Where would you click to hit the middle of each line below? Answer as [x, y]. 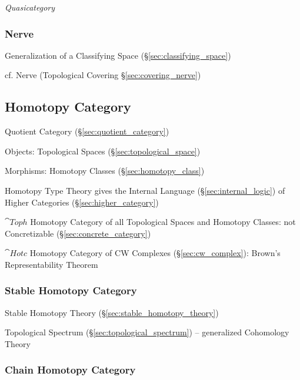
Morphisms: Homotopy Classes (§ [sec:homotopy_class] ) [105, 171]
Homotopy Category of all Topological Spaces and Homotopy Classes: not [163, 222]
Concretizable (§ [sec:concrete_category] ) [78, 233]
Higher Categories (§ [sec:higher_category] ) [82, 202]
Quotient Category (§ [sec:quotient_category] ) [87, 131]
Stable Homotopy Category [71, 290]
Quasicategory [30, 7]
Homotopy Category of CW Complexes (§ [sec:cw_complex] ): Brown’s [155, 253]
